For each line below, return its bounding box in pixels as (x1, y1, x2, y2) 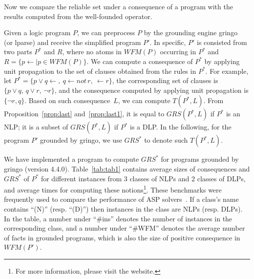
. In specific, (149, 37, 186, 47)
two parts (4, 46, 32, 57)
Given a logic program (4, 27, 71, 38)
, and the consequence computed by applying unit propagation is (54, 85, 249, 95)
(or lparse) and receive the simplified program (4, 37, 141, 47)
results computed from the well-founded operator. (4, 11, 152, 21)
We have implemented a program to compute (4, 154, 139, 164)
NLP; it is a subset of (4, 122, 68, 132)
